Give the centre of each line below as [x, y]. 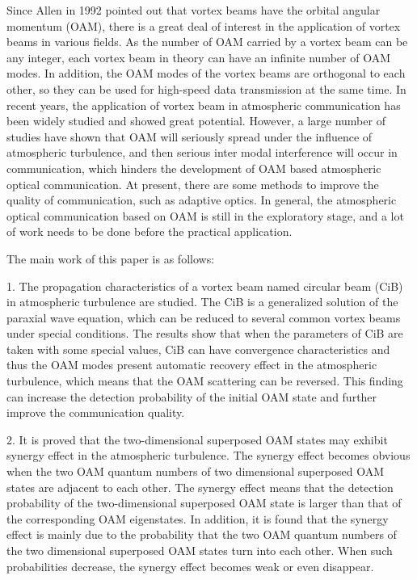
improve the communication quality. [96, 412]
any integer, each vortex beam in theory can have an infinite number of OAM [198, 57]
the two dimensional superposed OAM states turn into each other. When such [200, 550]
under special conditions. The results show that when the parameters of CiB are [205, 333]
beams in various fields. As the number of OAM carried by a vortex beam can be [207, 42]
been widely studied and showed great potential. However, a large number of [196, 121]
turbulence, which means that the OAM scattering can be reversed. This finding [205, 381]
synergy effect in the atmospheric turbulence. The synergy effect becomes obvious [208, 455]
